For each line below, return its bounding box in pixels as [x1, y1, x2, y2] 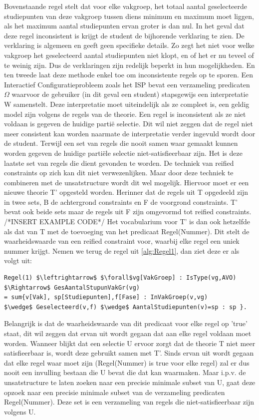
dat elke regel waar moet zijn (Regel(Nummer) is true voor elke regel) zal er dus [4, 357, 250, 368]
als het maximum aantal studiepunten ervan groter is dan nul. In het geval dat [4, 20, 245, 31]
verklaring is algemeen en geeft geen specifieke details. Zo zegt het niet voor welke [4, 40, 255, 50]
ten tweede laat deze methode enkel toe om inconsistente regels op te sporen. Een [4, 69, 254, 80]
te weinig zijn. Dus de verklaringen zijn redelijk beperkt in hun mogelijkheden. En [4, 59, 255, 70]
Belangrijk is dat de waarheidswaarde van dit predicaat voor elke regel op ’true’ [4, 318, 248, 329]
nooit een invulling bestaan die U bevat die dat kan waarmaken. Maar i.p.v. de [4, 367, 246, 378]
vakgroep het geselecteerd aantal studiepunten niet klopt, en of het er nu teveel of [4, 49, 254, 60]
